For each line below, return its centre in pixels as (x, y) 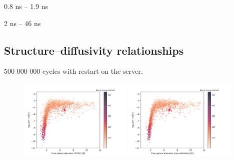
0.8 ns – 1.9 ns (26, 6)
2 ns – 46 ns (22, 23)
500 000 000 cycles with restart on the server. (73, 71)
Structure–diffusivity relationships (94, 50)
